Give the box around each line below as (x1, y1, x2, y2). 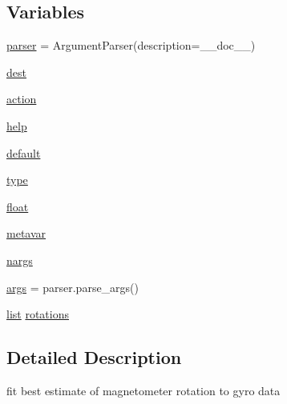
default (6, 144, 41, 161)
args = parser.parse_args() (6, 278, 139, 295)
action (6, 90, 37, 107)
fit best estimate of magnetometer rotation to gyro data (6, 382, 281, 398)
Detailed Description (6, 345, 182, 370)
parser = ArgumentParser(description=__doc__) (6, 37, 256, 54)
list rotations (6, 306, 69, 322)
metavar (6, 225, 46, 242)
